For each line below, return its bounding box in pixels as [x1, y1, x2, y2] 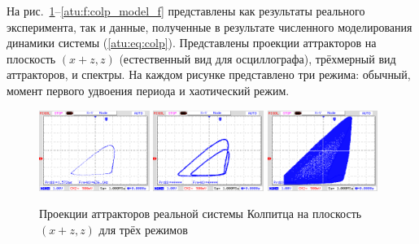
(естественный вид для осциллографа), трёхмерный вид [119, 50, 396, 67]
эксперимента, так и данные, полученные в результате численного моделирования [7, 18, 412, 35]
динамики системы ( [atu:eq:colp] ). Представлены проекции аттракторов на [7, 34, 377, 51]
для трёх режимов [98, 220, 188, 237]
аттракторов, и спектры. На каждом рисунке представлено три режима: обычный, [7, 66, 411, 83]
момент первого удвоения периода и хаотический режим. [7, 81, 290, 98]
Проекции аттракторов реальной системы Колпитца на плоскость [39, 205, 362, 222]
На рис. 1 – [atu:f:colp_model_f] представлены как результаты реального [7, 2, 365, 19]
